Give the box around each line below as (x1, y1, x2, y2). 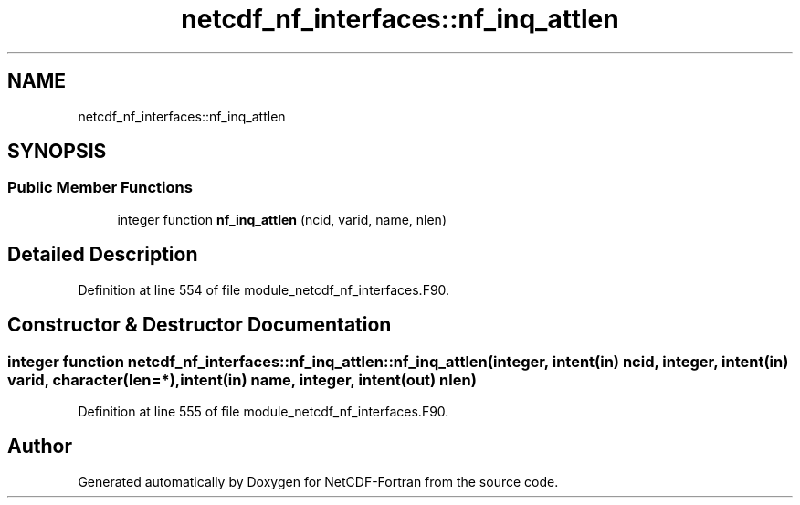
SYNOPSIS (7, 140, 107, 163)
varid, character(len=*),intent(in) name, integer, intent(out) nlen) (7, 370, 477, 389)
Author (7, 435, 72, 458)
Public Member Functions (7, 178, 193, 197)
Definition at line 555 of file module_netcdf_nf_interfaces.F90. (78, 403, 449, 419)
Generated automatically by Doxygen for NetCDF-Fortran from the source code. (78, 473, 559, 489)
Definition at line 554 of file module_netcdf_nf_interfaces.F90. (78, 281, 450, 298)
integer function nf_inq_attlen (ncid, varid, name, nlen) (117, 211, 447, 227)
